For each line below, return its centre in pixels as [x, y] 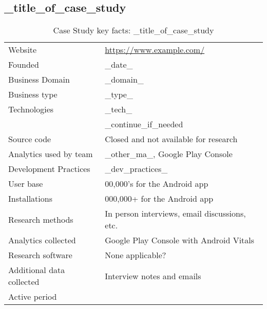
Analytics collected [42, 240]
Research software [40, 255]
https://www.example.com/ [155, 50]
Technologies [31, 109]
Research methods [41, 219]
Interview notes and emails [153, 276]
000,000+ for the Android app [159, 199]
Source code [30, 139]
